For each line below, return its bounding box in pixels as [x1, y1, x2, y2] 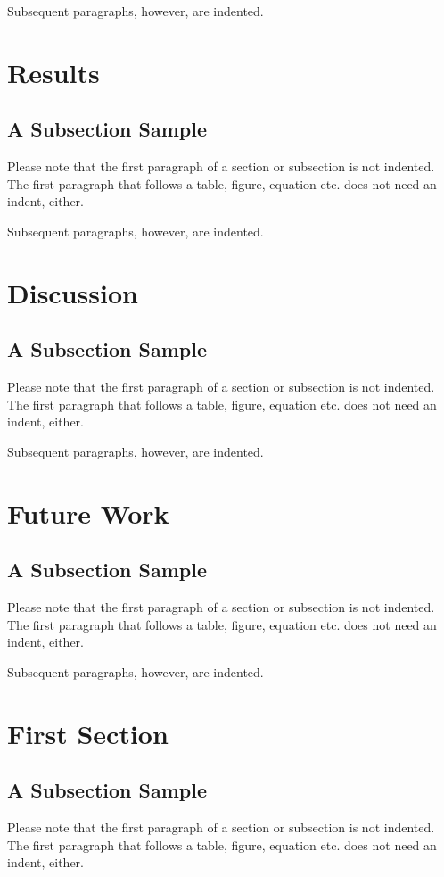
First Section [7, 715, 169, 751]
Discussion [7, 274, 138, 310]
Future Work [7, 494, 169, 531]
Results [7, 54, 100, 90]
